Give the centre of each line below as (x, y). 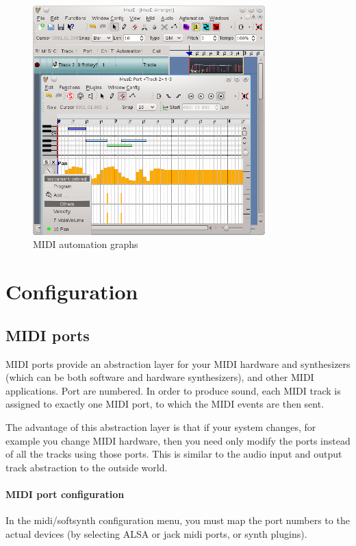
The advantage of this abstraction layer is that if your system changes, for (161, 427)
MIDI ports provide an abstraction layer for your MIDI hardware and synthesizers (178, 363)
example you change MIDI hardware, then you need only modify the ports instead (178, 440)
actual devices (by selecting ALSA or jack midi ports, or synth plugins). (156, 533)
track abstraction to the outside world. (87, 467)
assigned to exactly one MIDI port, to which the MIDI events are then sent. (165, 404)
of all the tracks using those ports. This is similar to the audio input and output (174, 454)
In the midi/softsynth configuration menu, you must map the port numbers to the (178, 520)
